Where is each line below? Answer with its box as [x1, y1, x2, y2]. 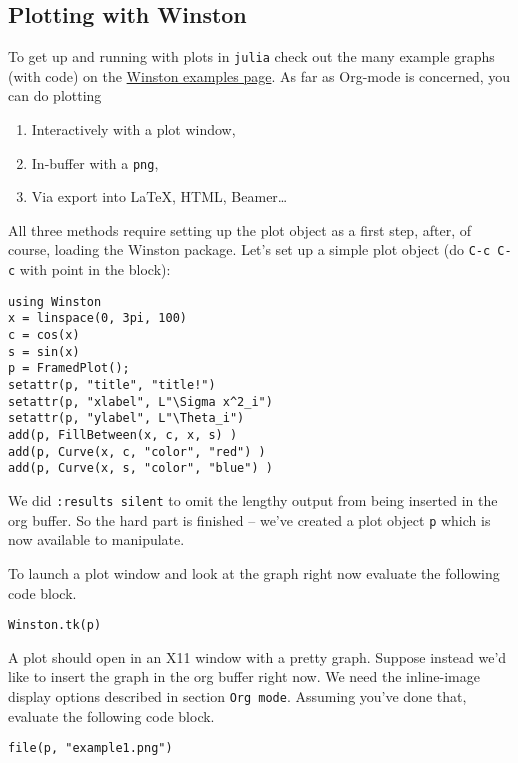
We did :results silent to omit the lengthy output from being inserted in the [8, 490, 498, 511]
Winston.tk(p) [8, 618, 102, 633]
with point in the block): [19, 259, 171, 280]
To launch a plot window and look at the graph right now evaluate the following [8, 562, 500, 583]
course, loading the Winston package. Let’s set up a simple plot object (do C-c [8, 239, 491, 260]
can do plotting [8, 85, 102, 106]
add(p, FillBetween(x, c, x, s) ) [8, 428, 238, 443]
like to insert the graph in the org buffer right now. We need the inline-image [8, 666, 480, 687]
